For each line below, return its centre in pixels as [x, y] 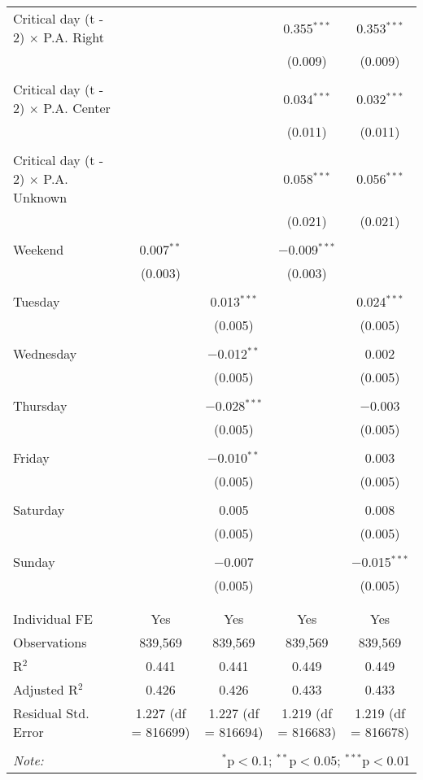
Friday [31, 458]
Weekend [39, 249]
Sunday [34, 562]
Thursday [40, 405]
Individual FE [53, 619]
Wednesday [45, 353]
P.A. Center [77, 108]
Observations [50, 642]
